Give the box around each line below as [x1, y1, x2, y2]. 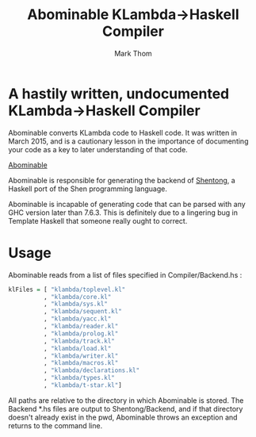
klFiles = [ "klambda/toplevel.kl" [8, 286, 126, 293]
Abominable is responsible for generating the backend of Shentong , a [8, 175, 235, 185]
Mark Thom [114, 48, 152, 58]
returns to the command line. [8, 420, 103, 430]
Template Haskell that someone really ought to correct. [8, 216, 188, 225]
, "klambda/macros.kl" [43, 359, 119, 367]
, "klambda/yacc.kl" [43, 315, 112, 323]
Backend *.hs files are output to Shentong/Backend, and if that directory [8, 404, 243, 413]
